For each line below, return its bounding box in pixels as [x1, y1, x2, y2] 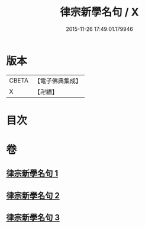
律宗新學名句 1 [6, 169, 59, 179]
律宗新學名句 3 [6, 213, 60, 223]
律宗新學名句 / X [60, 5, 139, 19]
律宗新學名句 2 [6, 191, 60, 201]
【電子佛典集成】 [34, 77, 82, 85]
